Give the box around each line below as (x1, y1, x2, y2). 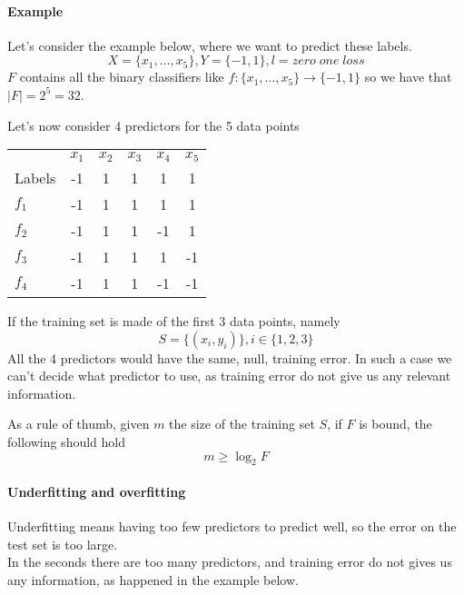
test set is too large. (7, 534, 118, 553)
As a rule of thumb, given (7, 414, 150, 433)
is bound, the (359, 414, 432, 433)
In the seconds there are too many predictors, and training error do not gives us (7, 552, 452, 571)
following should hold (7, 432, 126, 451)
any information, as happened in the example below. (7, 570, 299, 590)
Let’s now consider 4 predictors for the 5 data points (7, 115, 300, 134)
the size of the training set (169, 414, 315, 433)
